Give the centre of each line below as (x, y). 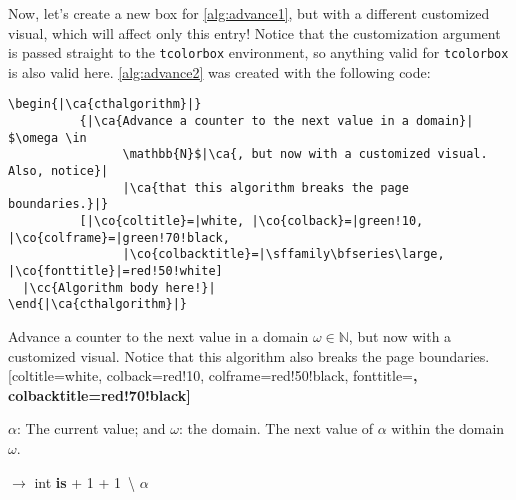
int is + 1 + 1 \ (85, 481)
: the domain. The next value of (276, 428)
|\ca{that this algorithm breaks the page (265, 187)
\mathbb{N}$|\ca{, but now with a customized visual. (305, 154)
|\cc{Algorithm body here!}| (119, 287)
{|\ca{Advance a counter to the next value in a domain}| (276, 121)
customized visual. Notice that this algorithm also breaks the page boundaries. (249, 355)
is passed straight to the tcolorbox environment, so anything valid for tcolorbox (258, 52)
